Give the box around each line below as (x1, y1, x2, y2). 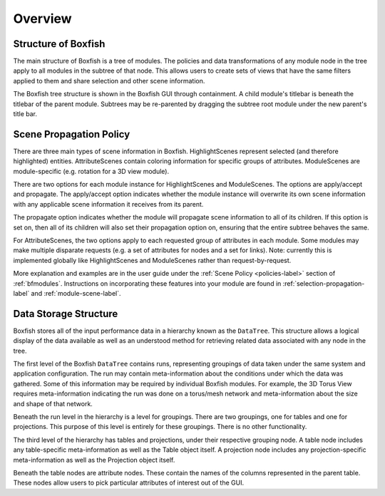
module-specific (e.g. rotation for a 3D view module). (13, 167, 170, 175)
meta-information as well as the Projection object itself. (13, 455, 175, 464)
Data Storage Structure (13, 307, 118, 320)
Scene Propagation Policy (13, 128, 130, 140)
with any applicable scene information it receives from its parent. (13, 200, 204, 208)
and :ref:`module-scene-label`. (31, 289, 121, 297)
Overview (13, 11, 72, 26)
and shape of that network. (13, 399, 93, 408)
